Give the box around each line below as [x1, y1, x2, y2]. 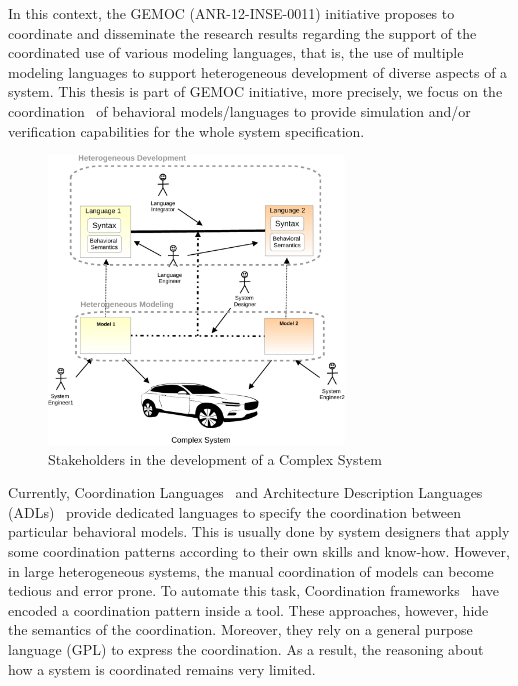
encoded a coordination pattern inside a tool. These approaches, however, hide [8, 599, 489, 620]
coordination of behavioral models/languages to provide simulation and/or [8, 100, 471, 121]
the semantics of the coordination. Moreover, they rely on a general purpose [8, 619, 473, 640]
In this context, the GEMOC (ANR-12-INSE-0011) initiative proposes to [8, 3, 455, 23]
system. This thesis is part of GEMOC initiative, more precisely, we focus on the [8, 81, 503, 102]
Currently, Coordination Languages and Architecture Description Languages [8, 482, 483, 503]
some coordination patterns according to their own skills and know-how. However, [8, 540, 510, 561]
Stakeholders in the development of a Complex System [48, 448, 382, 469]
